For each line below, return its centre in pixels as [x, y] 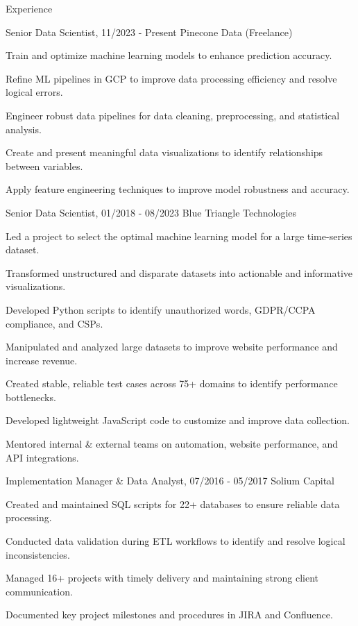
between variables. [44, 166]
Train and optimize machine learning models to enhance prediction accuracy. [169, 55]
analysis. [24, 129]
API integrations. [42, 457]
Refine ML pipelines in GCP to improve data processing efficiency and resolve [171, 78]
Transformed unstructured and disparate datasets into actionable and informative [179, 272]
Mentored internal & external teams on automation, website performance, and [172, 444]
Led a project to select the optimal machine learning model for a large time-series [179, 236]
